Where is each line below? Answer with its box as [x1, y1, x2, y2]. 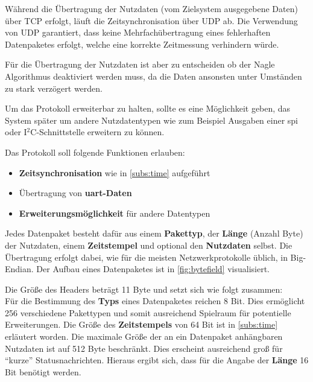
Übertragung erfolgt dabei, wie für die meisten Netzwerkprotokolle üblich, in [5, 250, 288, 263]
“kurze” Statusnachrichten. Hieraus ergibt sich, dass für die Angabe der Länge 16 [5, 354, 309, 366]
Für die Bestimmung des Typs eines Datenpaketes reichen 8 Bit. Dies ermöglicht [5, 294, 305, 307]
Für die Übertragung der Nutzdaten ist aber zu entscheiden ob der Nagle [5, 58, 275, 71]
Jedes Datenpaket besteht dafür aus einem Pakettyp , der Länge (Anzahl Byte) [5, 227, 303, 240]
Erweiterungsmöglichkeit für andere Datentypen [19, 206, 210, 219]
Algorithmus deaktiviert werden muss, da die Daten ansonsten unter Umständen [5, 69, 302, 82]
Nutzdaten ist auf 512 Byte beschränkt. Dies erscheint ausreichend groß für [5, 342, 283, 354]
